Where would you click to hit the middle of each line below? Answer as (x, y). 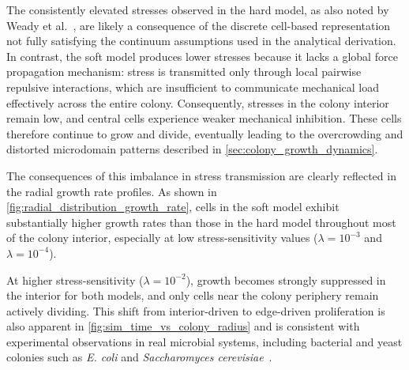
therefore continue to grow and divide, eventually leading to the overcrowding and (205, 133)
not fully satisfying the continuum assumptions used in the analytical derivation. (201, 41)
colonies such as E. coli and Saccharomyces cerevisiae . (139, 357)
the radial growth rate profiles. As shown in (112, 191)
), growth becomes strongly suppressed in (286, 279)
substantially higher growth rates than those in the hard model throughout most (201, 222)
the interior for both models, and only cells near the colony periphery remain (193, 295)
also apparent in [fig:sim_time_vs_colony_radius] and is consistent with (183, 326)
